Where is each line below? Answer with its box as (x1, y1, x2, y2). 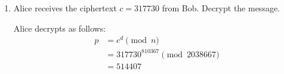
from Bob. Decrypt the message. (162, 2, 280, 14)
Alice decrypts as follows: (13, 21, 106, 34)
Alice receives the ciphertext (13, 2, 117, 14)
